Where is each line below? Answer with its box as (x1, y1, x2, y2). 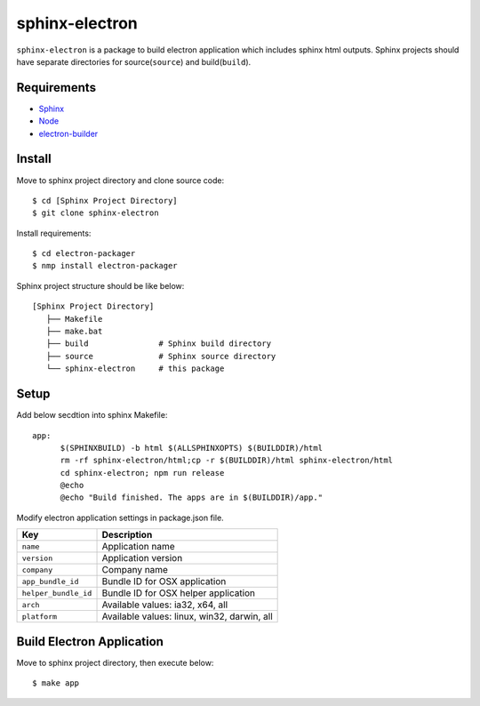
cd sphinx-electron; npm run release (60, 468, 225, 477)
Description (101, 529, 153, 542)
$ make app (32, 678, 80, 688)
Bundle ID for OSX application (101, 575, 227, 588)
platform (21, 612, 58, 622)
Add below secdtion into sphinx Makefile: (16, 410, 168, 421)
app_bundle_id (21, 576, 79, 586)
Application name (101, 541, 175, 553)
